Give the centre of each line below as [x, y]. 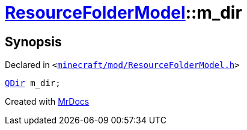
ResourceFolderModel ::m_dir [124, 13]
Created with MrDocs [47, 102]
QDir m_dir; [33, 83]
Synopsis [33, 42]
